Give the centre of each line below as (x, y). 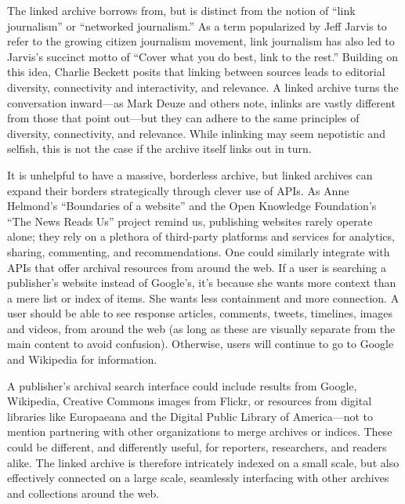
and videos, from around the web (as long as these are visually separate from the (201, 328)
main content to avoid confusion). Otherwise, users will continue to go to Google (201, 344)
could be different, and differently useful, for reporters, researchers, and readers (197, 447)
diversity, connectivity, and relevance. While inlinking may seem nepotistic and (196, 133)
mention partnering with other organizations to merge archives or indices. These (200, 431)
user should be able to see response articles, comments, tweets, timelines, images (200, 313)
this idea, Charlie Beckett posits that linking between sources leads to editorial (196, 72)
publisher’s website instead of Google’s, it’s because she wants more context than (202, 283)
